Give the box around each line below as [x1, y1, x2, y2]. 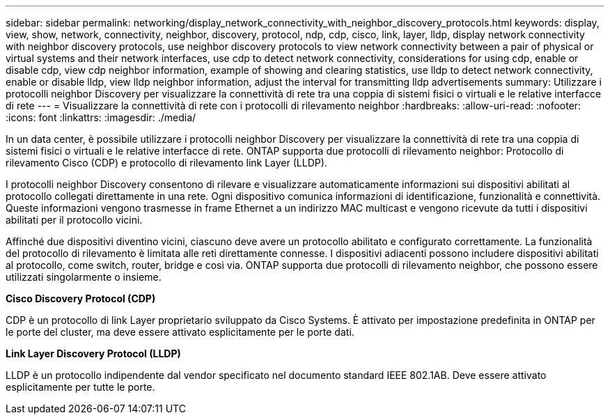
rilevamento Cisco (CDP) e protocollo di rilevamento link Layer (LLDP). [6, 157, 327, 169]
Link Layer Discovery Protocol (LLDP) [6, 348, 181, 359]
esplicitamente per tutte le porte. [6, 381, 155, 393]
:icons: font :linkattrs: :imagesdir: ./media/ [6, 111, 196, 123]
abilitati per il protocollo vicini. [6, 214, 143, 226]
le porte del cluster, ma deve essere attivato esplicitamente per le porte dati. [6, 326, 354, 338]
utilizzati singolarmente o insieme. [6, 271, 162, 283]
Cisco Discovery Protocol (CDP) [6, 293, 156, 304]
